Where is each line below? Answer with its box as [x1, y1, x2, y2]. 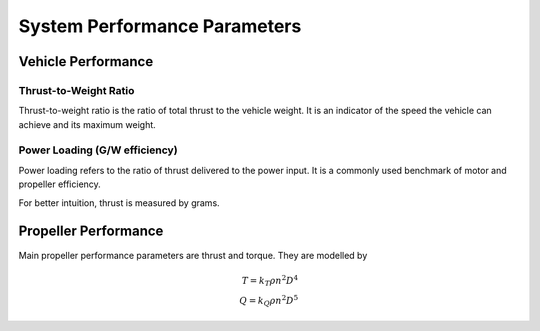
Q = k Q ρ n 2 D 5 [239, 293, 299, 309]
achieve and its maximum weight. [18, 118, 157, 130]
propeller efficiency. [18, 178, 102, 190]
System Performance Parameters [18, 15, 302, 37]
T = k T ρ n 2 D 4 [241, 273, 299, 289]
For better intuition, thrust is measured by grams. [18, 196, 220, 209]
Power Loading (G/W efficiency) [18, 143, 179, 157]
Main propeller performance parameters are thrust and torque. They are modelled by [18, 249, 368, 261]
